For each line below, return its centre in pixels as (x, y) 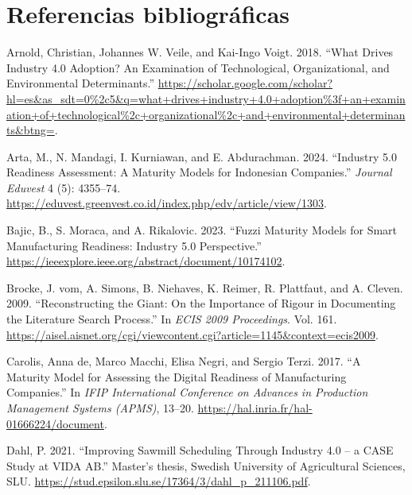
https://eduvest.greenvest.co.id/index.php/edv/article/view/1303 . (167, 203)
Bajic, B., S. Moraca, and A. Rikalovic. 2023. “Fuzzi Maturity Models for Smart (202, 230)
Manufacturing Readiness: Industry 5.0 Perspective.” (134, 245)
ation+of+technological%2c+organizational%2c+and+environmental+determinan (206, 114)
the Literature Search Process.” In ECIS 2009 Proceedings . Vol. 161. (172, 319)
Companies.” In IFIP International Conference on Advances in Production (187, 392)
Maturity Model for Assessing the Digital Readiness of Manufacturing (177, 376)
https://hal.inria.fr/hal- (255, 408)
